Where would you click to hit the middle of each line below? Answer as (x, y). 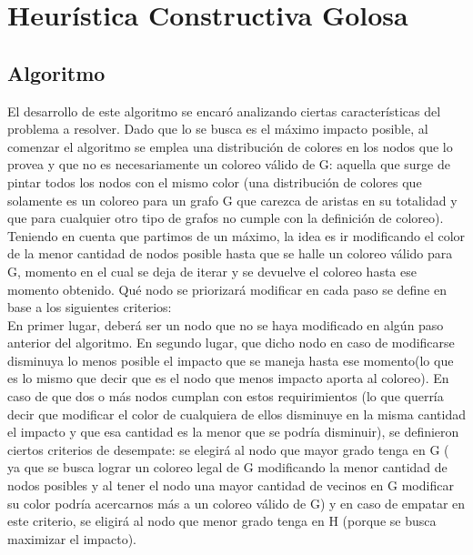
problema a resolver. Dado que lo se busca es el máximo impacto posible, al (218, 129)
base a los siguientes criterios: (90, 307)
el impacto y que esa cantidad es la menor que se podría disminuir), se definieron (233, 432)
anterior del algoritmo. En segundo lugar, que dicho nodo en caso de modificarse (231, 343)
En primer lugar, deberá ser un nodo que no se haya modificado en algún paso (226, 324)
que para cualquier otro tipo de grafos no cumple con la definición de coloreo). (226, 218)
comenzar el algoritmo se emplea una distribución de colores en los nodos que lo (230, 146)
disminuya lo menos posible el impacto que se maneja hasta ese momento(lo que (231, 360)
